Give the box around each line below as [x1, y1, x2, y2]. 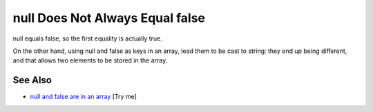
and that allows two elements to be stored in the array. [12, 56, 168, 65]
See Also [12, 74, 52, 86]
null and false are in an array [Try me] [30, 93, 137, 101]
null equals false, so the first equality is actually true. [12, 34, 162, 43]
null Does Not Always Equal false [12, 10, 205, 25]
